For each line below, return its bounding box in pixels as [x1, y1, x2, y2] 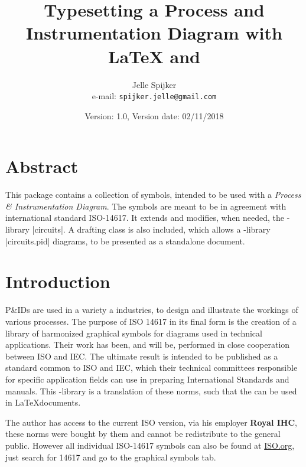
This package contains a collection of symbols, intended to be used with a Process [5, 188, 301, 201]
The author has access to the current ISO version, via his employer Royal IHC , [5, 416, 297, 428]
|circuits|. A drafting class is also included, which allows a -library [32, 223, 271, 236]
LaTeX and [108, 44, 200, 68]
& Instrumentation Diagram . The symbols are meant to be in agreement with [5, 200, 287, 212]
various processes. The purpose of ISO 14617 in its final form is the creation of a [5, 315, 297, 327]
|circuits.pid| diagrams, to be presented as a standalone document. [5, 234, 245, 247]
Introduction [5, 269, 110, 293]
